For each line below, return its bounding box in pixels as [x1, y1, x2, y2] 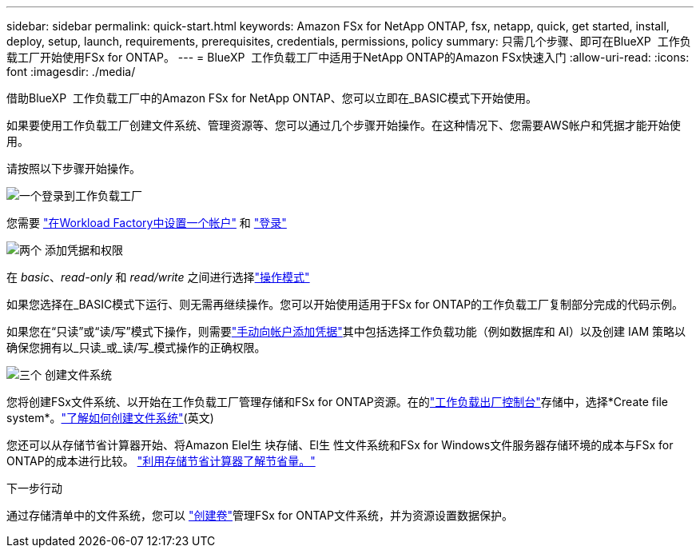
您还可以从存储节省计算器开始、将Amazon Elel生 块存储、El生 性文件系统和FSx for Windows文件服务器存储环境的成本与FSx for [6, 438, 674, 452]
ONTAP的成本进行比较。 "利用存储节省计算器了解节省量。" [6, 454, 316, 468]
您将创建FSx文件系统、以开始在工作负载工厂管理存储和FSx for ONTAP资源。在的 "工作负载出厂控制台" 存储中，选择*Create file [6, 395, 668, 409]
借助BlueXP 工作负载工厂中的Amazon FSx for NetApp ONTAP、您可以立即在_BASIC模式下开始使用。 [6, 91, 537, 105]
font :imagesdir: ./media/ [6, 65, 136, 78]
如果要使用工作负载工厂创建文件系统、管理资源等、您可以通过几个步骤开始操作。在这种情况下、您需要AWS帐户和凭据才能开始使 [6, 118, 681, 132]
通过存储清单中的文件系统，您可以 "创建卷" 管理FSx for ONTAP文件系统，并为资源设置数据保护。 [6, 508, 513, 522]
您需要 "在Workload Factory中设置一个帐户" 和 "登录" [6, 216, 287, 229]
